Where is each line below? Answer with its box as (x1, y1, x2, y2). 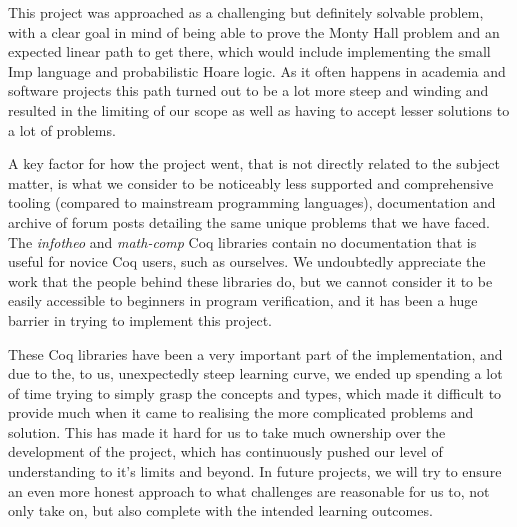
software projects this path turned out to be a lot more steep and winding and (8, 80, 489, 101)
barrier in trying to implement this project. (8, 309, 272, 330)
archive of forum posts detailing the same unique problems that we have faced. (8, 211, 490, 232)
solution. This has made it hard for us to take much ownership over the (8, 421, 446, 442)
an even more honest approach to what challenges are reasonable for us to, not (8, 480, 490, 501)
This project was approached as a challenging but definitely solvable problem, (8, 2, 484, 22)
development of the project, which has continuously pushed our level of (8, 441, 443, 462)
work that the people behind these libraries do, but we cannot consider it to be (8, 270, 493, 291)
